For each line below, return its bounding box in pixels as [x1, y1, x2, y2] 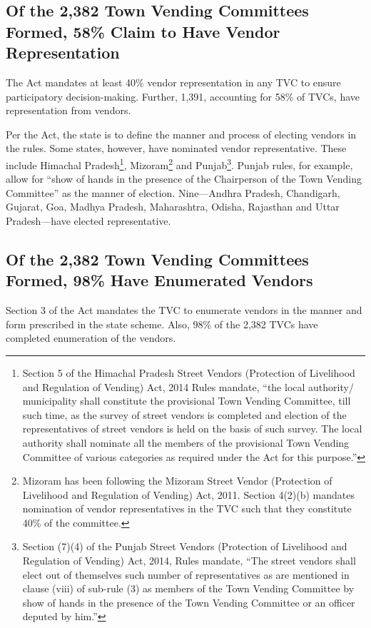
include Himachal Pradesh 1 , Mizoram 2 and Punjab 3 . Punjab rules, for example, [6, 155, 353, 172]
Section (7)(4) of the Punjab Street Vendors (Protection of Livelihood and [22, 539, 347, 554]
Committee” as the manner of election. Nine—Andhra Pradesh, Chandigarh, [6, 185, 340, 200]
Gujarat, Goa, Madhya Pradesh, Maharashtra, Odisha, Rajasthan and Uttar [6, 199, 340, 214]
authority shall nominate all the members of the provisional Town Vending [22, 435, 350, 450]
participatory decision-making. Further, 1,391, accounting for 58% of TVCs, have [6, 88, 360, 103]
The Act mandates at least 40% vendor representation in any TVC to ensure [6, 74, 341, 89]
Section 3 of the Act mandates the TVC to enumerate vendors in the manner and [6, 303, 362, 318]
